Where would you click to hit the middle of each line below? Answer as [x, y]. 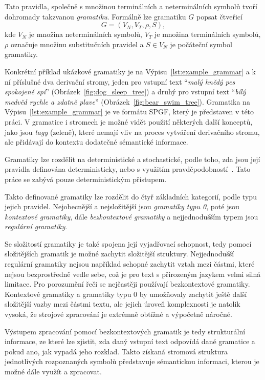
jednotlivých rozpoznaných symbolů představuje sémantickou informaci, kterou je [132, 361]
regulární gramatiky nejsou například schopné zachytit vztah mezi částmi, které [130, 264]
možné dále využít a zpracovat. [53, 371]
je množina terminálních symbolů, [207, 34]
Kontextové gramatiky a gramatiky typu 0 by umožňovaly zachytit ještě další [126, 294]
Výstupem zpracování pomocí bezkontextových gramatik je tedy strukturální [125, 331]
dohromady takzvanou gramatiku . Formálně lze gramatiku [95, 16]
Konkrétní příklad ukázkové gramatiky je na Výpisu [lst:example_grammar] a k [130, 71]
